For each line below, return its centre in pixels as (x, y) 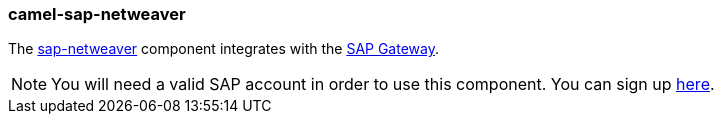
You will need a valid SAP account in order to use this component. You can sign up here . (383, 84)
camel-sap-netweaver (97, 14)
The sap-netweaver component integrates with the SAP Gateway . (223, 49)
